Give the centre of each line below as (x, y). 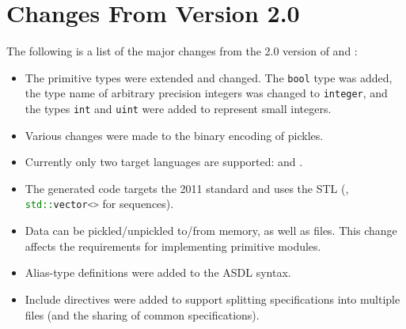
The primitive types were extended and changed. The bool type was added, (209, 77)
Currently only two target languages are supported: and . (164, 162)
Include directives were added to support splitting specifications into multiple (212, 299)
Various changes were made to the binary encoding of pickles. (174, 135)
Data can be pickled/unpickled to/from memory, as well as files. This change (211, 231)
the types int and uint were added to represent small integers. (178, 109)
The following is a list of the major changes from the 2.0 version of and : (182, 51)
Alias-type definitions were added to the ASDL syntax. (158, 272)
